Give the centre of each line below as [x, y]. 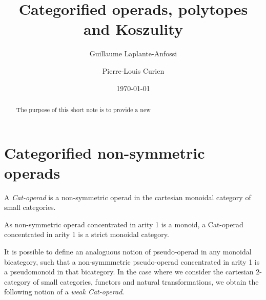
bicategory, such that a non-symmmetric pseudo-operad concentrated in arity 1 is [132, 261]
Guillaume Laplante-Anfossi [133, 53]
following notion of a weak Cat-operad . [64, 292]
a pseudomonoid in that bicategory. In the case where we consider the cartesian [129, 272]
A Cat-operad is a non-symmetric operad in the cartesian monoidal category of [128, 197]
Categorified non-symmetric [105, 152]
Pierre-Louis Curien [133, 70]
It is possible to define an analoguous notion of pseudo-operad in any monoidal [128, 252]
